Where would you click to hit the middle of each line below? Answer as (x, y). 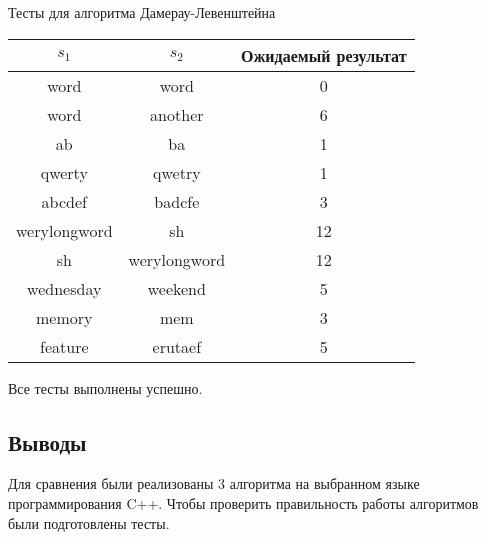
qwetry (177, 172)
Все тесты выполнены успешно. (105, 387)
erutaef (177, 346)
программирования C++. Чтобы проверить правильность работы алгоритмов (243, 502)
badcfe (177, 201)
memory (64, 317)
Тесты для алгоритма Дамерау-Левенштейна (142, 12)
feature (64, 346)
